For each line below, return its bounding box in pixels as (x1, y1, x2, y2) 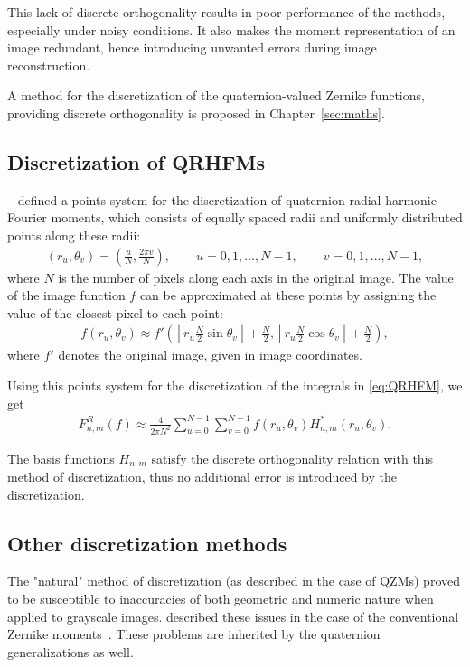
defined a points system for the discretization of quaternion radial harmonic (17, 190, 437, 209)
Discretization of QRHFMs (7, 147, 266, 175)
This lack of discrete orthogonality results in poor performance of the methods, (7, 3, 446, 21)
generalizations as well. (7, 642, 134, 661)
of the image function (7, 286, 126, 305)
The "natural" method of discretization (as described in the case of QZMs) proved (7, 571, 461, 590)
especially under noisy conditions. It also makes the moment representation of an (7, 20, 456, 39)
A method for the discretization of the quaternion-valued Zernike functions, (7, 86, 425, 105)
